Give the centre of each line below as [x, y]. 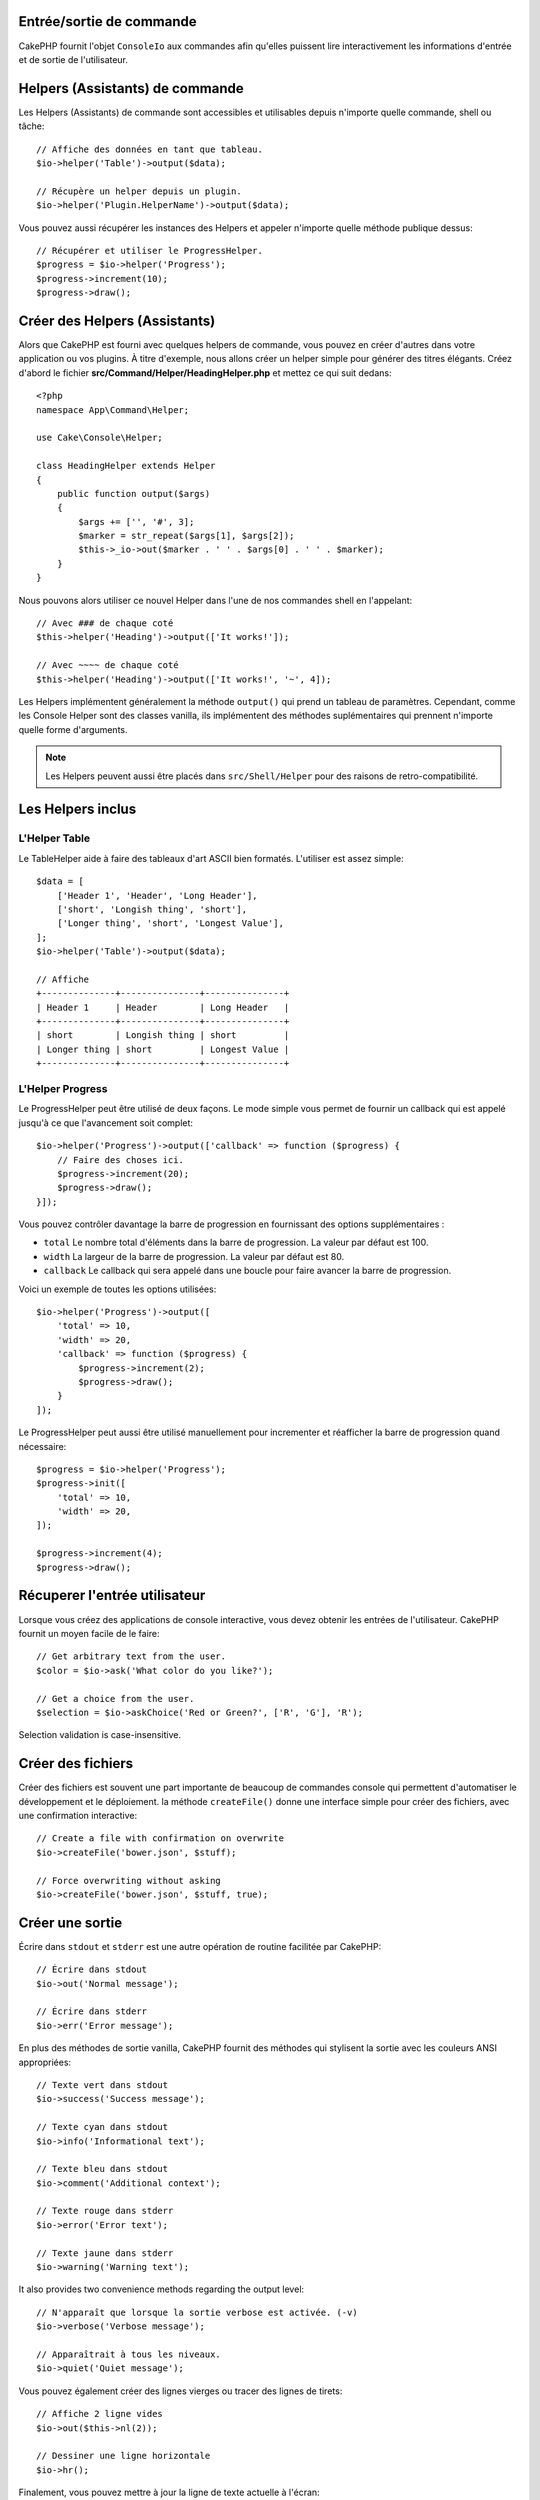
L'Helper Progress [63, 1088]
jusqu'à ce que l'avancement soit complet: [106, 1122]
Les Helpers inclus [77, 809]
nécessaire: [42, 1446]
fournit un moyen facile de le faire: [89, 1633]
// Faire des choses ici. [120, 1159]
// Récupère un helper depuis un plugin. [139, 191]
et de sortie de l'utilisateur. [73, 59]
